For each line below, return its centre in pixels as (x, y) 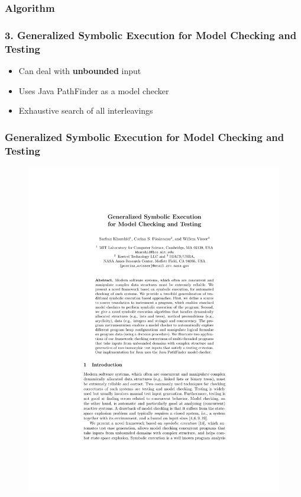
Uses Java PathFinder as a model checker (94, 90)
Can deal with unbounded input (80, 70)
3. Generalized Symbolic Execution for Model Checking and (151, 35)
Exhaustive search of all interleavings (86, 110)
